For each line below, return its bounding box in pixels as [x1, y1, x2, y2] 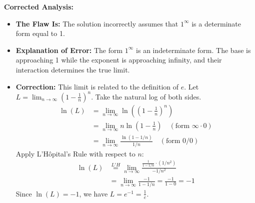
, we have [79, 188, 108, 198]
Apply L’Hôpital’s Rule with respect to [15, 148, 135, 158]
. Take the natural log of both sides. [91, 91, 201, 101]
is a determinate [191, 18, 241, 28]
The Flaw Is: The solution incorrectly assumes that [15, 18, 178, 28]
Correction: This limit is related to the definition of [15, 81, 179, 91]
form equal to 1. [15, 28, 65, 38]
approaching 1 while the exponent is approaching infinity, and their [15, 54, 222, 65]
